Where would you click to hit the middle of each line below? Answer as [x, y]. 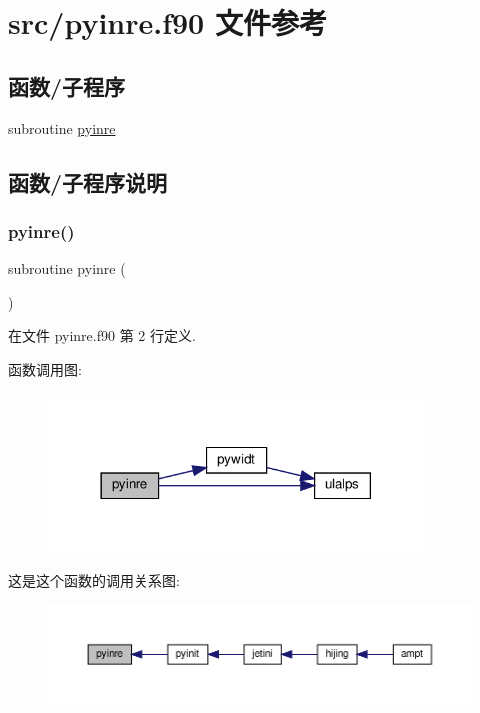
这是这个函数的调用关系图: [94, 579]
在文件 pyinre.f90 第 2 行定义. [102, 335]
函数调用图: [45, 368]
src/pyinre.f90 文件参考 [167, 22]
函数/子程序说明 [88, 181]
